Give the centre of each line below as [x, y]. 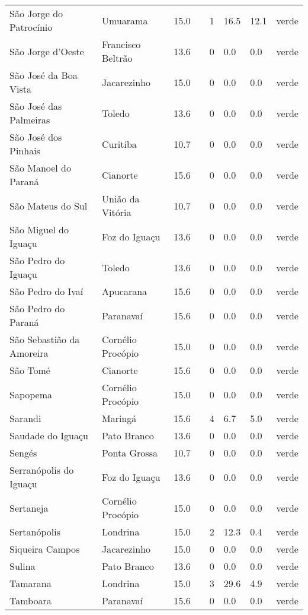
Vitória [117, 212]
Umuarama [125, 20]
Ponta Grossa [130, 453]
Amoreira [29, 353]
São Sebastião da [45, 339]
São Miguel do [39, 229]
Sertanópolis [35, 532]
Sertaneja [29, 508]
